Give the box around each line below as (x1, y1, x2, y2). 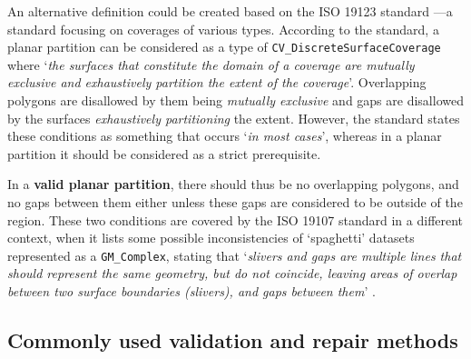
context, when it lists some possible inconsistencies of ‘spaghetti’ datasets (7, 228, 415, 247)
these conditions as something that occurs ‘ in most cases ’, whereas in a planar (7, 126, 442, 145)
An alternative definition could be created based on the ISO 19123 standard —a (7, 2, 453, 20)
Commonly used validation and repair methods (7, 326, 458, 354)
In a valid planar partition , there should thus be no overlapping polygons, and (7, 175, 459, 194)
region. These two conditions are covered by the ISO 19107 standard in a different (7, 210, 464, 229)
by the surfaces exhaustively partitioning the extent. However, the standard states (7, 108, 460, 127)
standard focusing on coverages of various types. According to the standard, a (7, 19, 439, 38)
